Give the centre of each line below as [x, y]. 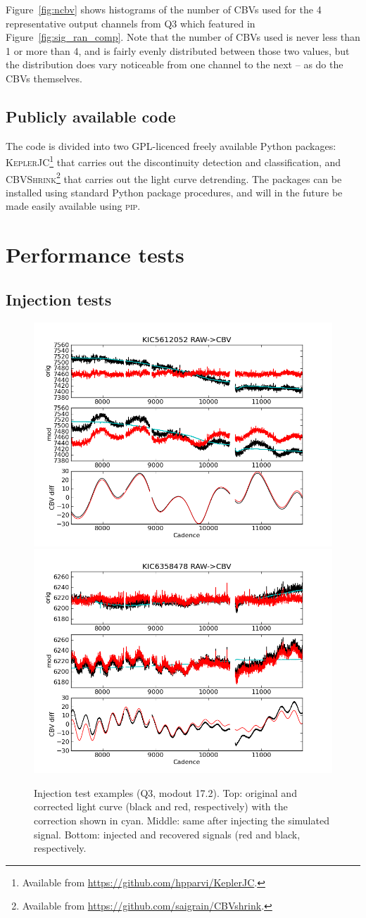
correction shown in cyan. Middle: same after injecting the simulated [182, 820]
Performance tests [95, 254]
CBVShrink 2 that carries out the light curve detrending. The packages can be [174, 177]
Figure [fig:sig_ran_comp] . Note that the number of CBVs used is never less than [183, 37]
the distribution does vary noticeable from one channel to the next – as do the [175, 64]
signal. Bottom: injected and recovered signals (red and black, [167, 834]
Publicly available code [91, 116]
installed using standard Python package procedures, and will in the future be [174, 192]
